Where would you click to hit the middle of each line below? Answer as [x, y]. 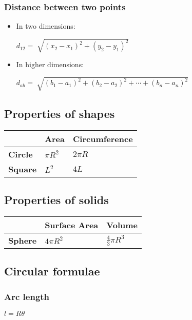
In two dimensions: [46, 26]
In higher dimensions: [50, 64]
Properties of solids [56, 200]
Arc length [27, 296]
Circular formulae [52, 271]
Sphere [23, 240]
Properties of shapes [60, 113]
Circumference [103, 138]
